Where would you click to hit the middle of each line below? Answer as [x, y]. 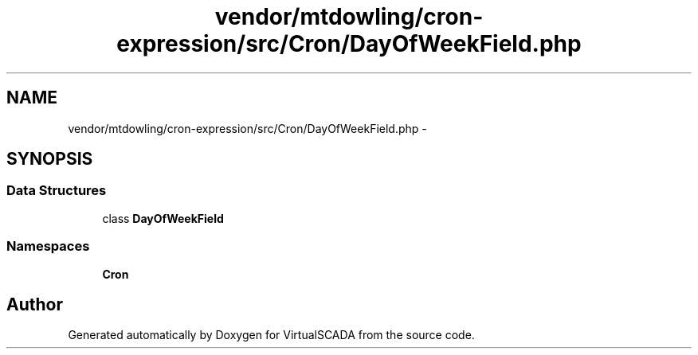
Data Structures [57, 191]
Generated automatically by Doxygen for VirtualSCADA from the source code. [271, 335]
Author [35, 304]
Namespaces [48, 246]
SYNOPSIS [50, 159]
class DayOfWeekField [163, 218]
